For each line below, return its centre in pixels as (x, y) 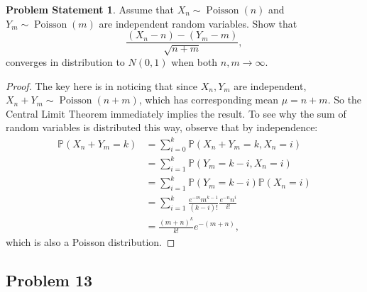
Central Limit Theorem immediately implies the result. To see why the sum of (176, 113)
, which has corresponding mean (209, 100)
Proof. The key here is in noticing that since (102, 85)
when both (195, 62)
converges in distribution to (65, 62)
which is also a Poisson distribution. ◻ (91, 242)
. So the (345, 100)
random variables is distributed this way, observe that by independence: (162, 127)
